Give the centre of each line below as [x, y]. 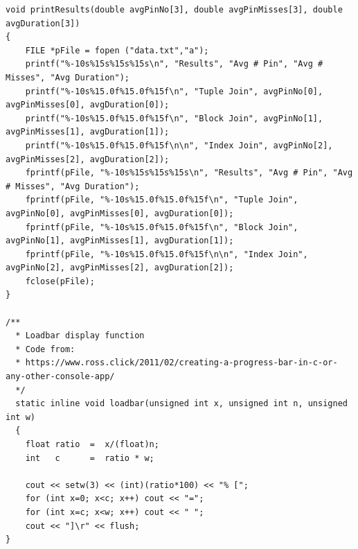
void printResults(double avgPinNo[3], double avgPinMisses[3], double [174, 10]
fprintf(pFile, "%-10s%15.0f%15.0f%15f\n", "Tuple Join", [162, 200]
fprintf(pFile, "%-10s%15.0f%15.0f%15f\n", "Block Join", [162, 227]
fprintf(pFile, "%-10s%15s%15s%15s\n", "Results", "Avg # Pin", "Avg [189, 173]
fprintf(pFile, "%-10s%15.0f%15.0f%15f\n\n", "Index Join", [167, 254]
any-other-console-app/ [60, 377]
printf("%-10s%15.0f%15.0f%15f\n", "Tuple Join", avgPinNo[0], [174, 91]
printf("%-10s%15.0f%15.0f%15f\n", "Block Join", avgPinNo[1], [174, 118]
